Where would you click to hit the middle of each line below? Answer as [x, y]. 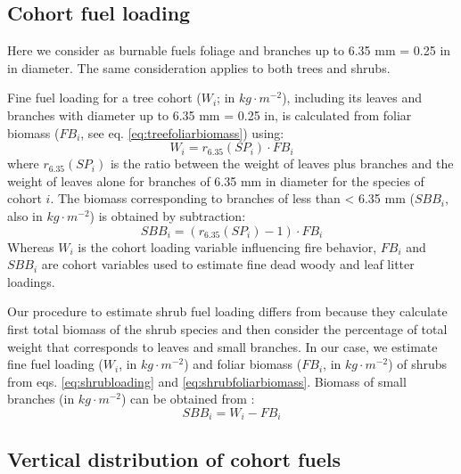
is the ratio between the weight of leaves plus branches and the [282, 163]
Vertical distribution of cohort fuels [174, 458]
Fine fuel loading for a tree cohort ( [104, 98]
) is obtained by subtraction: [168, 215]
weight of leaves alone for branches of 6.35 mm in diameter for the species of [216, 180]
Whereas [31, 246]
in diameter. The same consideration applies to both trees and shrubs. [199, 67]
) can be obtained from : [188, 399]
